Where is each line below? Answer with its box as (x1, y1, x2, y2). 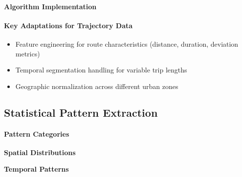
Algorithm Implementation (4, 1, 97, 11)
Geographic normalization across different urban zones (15, 81, 178, 91)
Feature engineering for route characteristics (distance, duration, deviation (15, 38, 239, 49)
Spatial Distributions (4, 147, 76, 157)
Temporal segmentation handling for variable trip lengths (15, 65, 187, 75)
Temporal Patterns (4, 163, 69, 174)
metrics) (15, 48, 40, 58)
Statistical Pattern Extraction (4, 105, 158, 120)
